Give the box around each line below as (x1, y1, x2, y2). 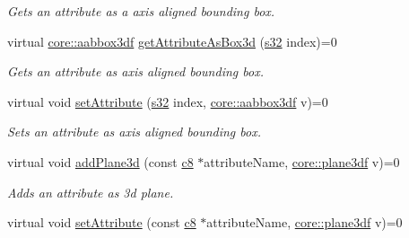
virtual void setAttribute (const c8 (7, 213, 196, 232)
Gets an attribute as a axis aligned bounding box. (7, 2, 275, 20)
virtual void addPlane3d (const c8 (7, 152, 194, 171)
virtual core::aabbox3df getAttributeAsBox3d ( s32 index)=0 (7, 31, 337, 50)
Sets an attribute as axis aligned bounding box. (7, 122, 261, 141)
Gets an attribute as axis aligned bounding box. (7, 62, 264, 81)
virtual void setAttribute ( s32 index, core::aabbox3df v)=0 (7, 92, 328, 110)
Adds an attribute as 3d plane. (7, 182, 174, 201)
